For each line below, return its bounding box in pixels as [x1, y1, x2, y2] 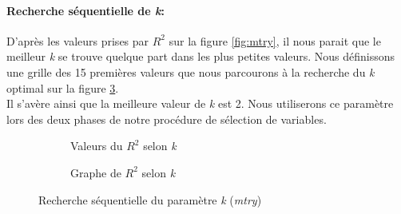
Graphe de [70, 164, 121, 180]
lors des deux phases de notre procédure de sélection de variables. [6, 110, 327, 127]
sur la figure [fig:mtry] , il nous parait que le [169, 32, 381, 49]
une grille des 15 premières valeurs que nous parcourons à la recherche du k [6, 63, 375, 80]
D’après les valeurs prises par [6, 32, 149, 49]
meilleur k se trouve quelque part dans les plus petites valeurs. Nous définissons [6, 48, 395, 65]
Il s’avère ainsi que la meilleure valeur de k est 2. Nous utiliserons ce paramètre [6, 95, 394, 112]
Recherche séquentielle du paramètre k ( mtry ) [38, 191, 262, 208]
